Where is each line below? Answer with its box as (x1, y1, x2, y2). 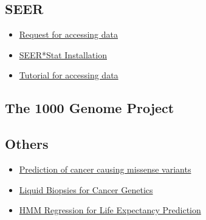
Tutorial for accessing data (19, 69, 118, 81)
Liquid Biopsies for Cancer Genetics (19, 183, 153, 196)
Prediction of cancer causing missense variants (19, 162, 191, 175)
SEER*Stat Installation (19, 48, 107, 61)
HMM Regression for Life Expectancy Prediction (19, 204, 201, 216)
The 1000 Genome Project (5, 98, 174, 117)
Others (5, 134, 49, 153)
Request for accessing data (19, 28, 118, 41)
